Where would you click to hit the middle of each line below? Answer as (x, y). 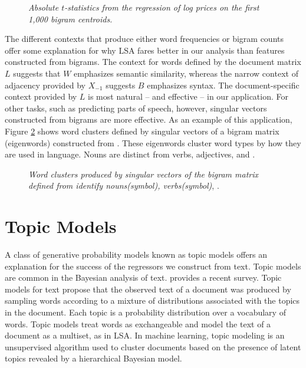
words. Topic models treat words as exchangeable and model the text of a (138, 323)
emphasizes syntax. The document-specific (223, 85)
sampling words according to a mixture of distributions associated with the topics (152, 300)
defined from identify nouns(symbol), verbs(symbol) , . (124, 185)
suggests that (37, 73)
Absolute (44, 7)
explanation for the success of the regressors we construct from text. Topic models (153, 266)
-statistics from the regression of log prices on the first (162, 7)
